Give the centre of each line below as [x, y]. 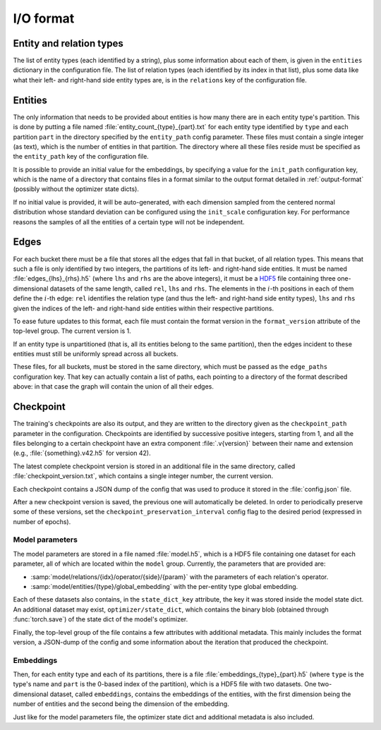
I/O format [44, 18]
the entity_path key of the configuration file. [81, 157]
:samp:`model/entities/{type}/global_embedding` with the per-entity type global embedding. [164, 586]
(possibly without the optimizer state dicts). [76, 189]
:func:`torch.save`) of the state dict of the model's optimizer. [101, 619]
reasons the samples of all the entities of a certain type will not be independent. [129, 221]
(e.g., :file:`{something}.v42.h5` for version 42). [82, 453]
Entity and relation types [68, 43]
